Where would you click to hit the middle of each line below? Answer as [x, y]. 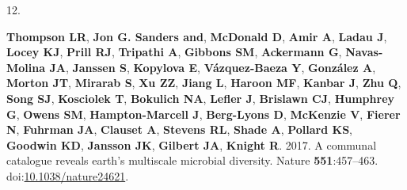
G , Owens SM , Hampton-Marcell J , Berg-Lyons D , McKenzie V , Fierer [203, 114]
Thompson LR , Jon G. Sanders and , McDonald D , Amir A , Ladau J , [197, 36]
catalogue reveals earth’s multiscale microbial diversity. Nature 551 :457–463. [192, 160]
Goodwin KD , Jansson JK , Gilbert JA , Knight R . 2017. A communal [192, 144]
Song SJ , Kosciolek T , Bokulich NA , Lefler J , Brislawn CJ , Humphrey [201, 98]
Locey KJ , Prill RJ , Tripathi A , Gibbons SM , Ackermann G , [174, 52]
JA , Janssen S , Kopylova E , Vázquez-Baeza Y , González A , [213, 67]
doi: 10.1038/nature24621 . [68, 175]
